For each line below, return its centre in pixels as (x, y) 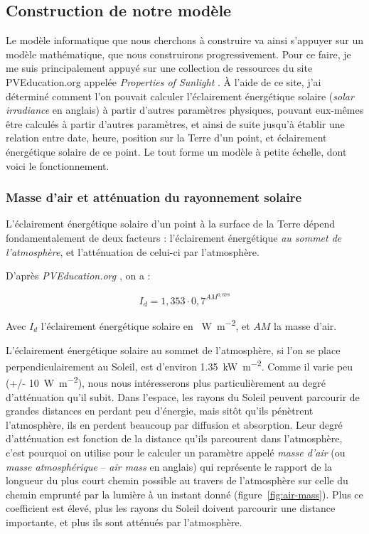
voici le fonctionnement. (58, 165)
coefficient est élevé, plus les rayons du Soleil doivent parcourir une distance (171, 508)
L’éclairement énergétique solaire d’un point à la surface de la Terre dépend (170, 224)
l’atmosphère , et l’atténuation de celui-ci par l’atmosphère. (133, 251)
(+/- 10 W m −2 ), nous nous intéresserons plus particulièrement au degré (166, 381)
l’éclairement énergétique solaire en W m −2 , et (145, 325)
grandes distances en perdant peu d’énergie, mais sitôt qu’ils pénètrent (160, 411)
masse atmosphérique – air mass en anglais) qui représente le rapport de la (169, 466)
